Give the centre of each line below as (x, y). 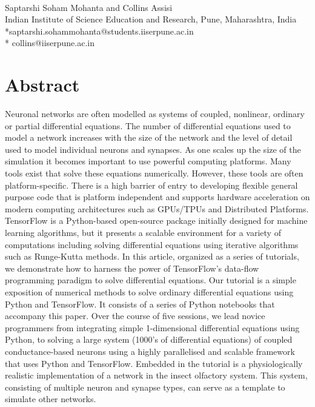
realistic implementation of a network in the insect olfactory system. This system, (156, 375)
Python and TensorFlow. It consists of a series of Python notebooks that (140, 304)
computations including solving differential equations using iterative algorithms (152, 244)
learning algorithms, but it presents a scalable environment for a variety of (143, 233)
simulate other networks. (51, 399)
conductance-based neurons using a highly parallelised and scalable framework (150, 351)
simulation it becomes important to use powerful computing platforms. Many (148, 161)
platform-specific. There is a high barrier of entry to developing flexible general (151, 185)
